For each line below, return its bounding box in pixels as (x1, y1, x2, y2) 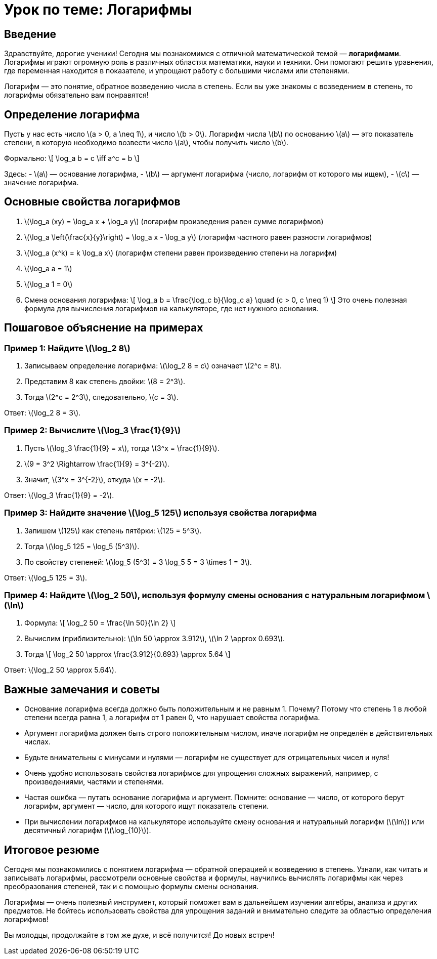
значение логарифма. (4, 178, 79, 187)
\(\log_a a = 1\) (24, 264, 72, 273)
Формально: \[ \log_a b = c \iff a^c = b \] (4, 154, 140, 163)
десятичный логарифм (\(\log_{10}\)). (24, 826, 151, 835)
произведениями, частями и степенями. (24, 777, 164, 786)
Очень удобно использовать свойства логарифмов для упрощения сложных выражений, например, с (24, 769, 378, 778)
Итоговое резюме (4, 843, 100, 856)
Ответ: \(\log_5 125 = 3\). (4, 573, 88, 582)
